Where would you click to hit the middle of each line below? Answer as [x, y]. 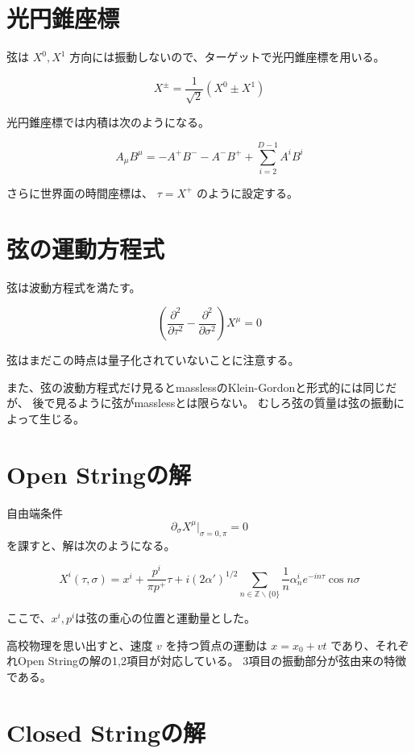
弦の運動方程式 [86, 248]
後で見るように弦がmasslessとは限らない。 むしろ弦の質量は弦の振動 [213, 403]
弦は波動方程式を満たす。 [74, 287]
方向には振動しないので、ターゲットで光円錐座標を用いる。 [227, 57]
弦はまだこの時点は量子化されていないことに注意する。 [153, 360]
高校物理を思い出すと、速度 [80, 645]
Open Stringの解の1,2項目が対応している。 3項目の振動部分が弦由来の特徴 [212, 661]
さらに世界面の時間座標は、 [80, 192]
